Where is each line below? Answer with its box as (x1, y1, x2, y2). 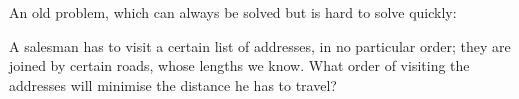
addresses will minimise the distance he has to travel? (9, 74, 337, 95)
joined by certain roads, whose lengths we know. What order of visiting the (9, 55, 470, 76)
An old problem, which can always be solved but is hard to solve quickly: (9, 2, 457, 22)
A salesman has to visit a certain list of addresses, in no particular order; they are (9, 35, 511, 56)
